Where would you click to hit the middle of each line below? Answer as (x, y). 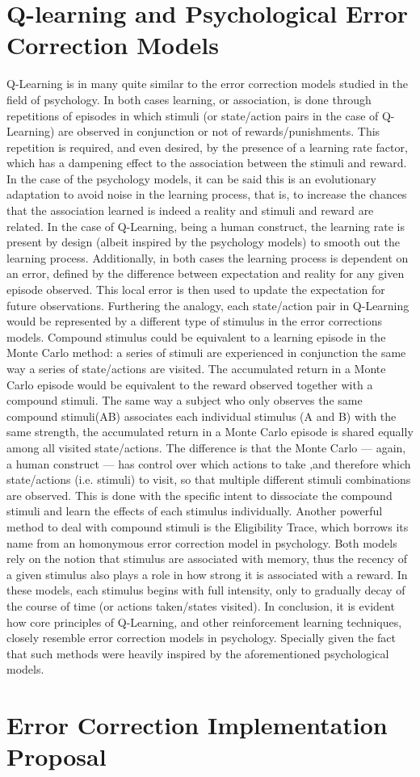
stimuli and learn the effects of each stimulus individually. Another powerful (195, 511)
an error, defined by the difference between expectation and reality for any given (206, 273)
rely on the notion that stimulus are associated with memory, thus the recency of (207, 559)
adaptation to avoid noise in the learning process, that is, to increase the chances (207, 194)
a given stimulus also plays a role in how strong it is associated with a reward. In (207, 574)
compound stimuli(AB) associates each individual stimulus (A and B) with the (202, 416)
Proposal (57, 756)
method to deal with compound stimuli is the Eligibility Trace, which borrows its (208, 526)
